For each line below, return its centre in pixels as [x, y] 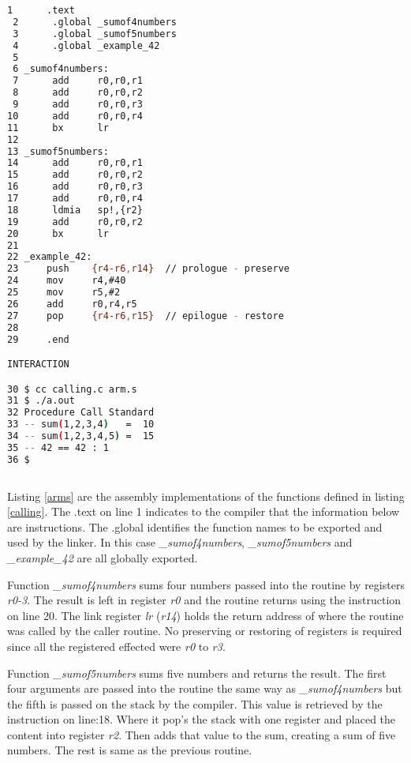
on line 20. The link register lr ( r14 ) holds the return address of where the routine [205, 615]
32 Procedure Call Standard [81, 413]
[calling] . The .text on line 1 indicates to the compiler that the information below [204, 511]
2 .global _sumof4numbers [95, 22]
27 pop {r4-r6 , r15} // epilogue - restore [146, 316]
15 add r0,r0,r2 [75, 175]
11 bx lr [58, 128]
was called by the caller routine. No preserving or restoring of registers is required [205, 631]
